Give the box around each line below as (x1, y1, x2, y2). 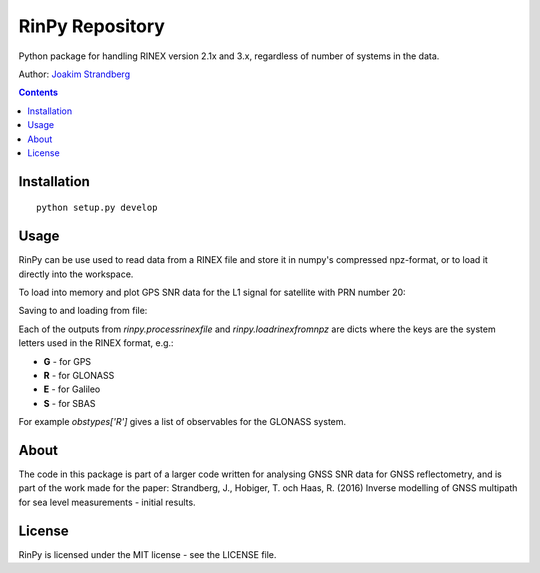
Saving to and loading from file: (18, 305, 148, 317)
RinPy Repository (18, 15, 165, 37)
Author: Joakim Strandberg (18, 68, 130, 80)
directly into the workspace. (18, 268, 134, 280)
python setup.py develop (36, 202, 158, 214)
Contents (18, 86, 59, 99)
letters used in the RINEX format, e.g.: (18, 337, 174, 349)
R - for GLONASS (43, 369, 115, 381)
